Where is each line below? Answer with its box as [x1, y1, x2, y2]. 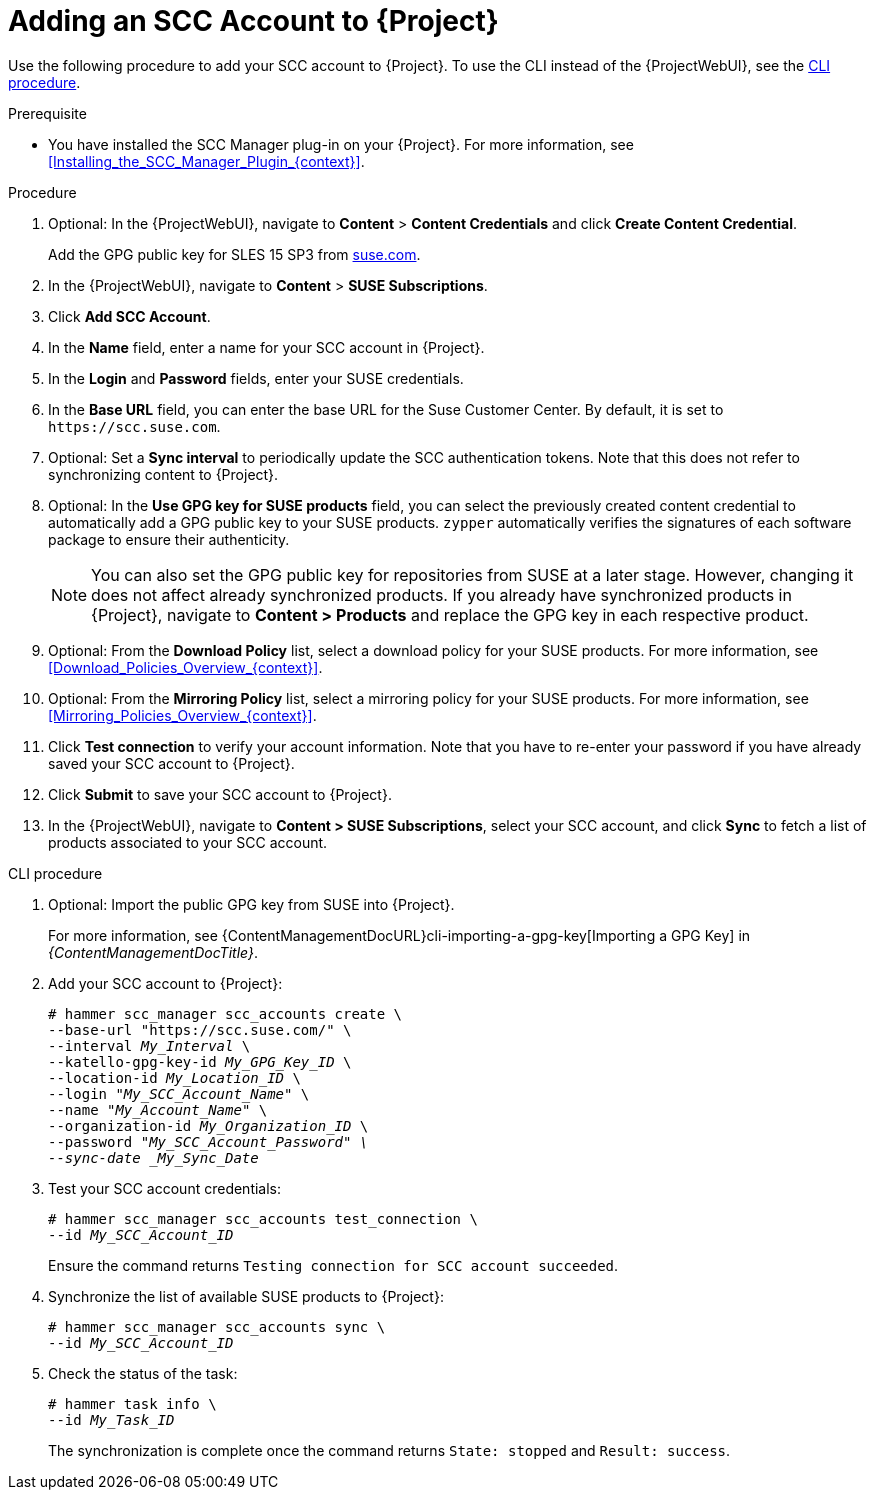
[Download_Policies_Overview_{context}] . [48, 658, 323, 676]
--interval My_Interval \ [48, 1037, 251, 1054]
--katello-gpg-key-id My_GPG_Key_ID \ [48, 1053, 352, 1070]
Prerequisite [8, 104, 87, 122]
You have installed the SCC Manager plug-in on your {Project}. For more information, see [48, 135, 634, 153]
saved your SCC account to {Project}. [48, 754, 295, 772]
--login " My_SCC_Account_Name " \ [48, 1085, 310, 1102]
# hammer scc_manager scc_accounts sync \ [48, 1318, 386, 1335]
